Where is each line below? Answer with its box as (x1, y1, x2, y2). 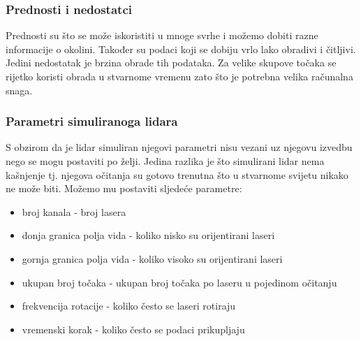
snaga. (6, 82, 33, 97)
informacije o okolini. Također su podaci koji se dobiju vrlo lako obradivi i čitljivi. (6, 41, 356, 56)
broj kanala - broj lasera (22, 204, 126, 219)
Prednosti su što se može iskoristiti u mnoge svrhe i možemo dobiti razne (6, 28, 318, 43)
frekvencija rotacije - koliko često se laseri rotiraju (22, 298, 236, 313)
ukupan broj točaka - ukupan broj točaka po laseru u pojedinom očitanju (22, 275, 337, 289)
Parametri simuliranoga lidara (6, 113, 178, 130)
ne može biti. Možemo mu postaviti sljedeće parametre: (6, 181, 242, 196)
